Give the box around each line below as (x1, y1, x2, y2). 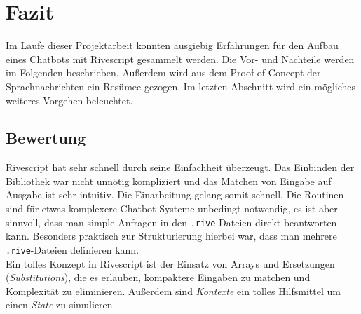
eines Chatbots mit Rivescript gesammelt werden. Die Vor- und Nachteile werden (6, 51, 355, 66)
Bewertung (6, 127, 86, 149)
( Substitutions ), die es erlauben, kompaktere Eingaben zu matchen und (6, 270, 311, 285)
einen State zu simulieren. (6, 297, 116, 312)
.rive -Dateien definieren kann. (6, 242, 139, 257)
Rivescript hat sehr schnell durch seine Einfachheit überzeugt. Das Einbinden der (6, 160, 355, 175)
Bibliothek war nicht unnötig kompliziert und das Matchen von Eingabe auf (6, 173, 332, 188)
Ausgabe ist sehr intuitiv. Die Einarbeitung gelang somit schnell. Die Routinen (6, 187, 344, 202)
